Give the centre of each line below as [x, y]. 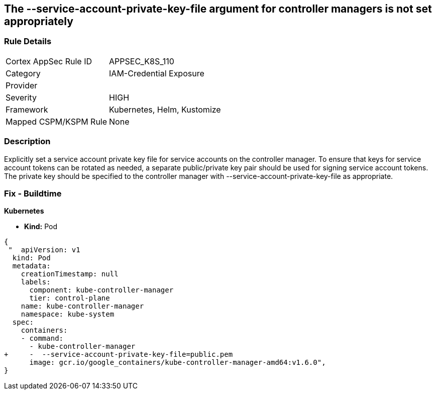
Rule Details [28, 41]
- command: [42, 338]
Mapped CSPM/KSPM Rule [57, 121]
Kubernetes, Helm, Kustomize [165, 109]
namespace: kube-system [68, 314]
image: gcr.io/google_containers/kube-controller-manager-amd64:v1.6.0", [178, 363]
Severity [21, 97]
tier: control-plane [70, 298]
